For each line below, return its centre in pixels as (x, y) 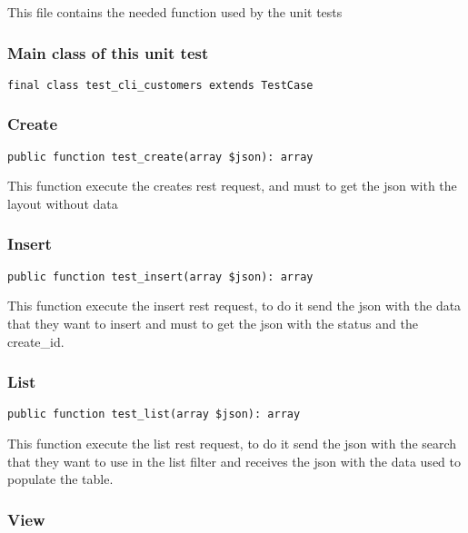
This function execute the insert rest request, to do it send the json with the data (234, 306)
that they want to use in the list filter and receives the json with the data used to (234, 461)
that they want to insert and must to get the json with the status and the (213, 323)
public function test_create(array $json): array (160, 157)
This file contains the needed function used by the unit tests (175, 12)
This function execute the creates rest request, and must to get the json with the (232, 186)
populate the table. (60, 479)
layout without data (63, 203)
